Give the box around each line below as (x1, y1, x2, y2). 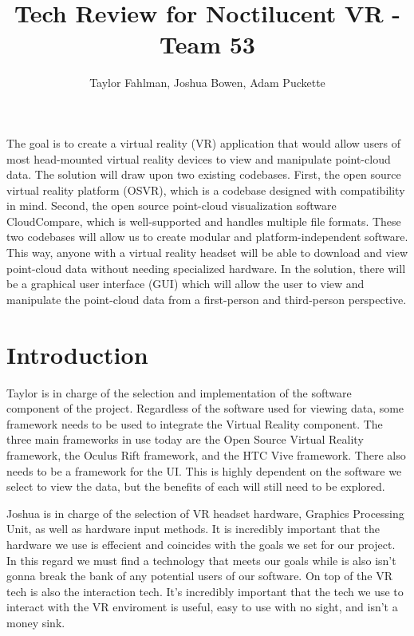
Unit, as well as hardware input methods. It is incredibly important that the (6, 520, 380, 537)
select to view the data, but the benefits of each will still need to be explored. (6, 478, 385, 495)
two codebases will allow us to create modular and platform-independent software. (6, 228, 408, 245)
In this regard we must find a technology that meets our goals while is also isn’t (6, 551, 396, 568)
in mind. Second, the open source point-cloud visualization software (6, 197, 337, 214)
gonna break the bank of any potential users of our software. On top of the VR (6, 567, 392, 584)
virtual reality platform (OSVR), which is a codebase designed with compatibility (6, 181, 405, 198)
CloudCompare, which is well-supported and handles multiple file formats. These (6, 212, 401, 229)
